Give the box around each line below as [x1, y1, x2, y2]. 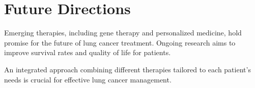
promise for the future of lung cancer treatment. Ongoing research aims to [4, 37, 236, 48]
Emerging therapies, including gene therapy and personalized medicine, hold [4, 27, 242, 38]
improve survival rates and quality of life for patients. [4, 47, 171, 58]
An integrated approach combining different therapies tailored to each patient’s [4, 64, 251, 74]
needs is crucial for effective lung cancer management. [4, 74, 172, 84]
